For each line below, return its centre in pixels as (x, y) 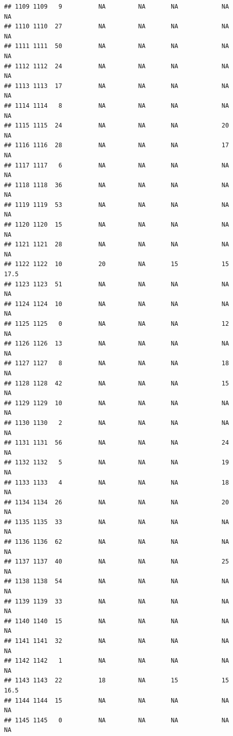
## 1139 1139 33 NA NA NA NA (116, 601)
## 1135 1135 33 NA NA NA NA (116, 522)
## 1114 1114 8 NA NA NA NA (116, 105)
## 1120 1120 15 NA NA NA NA (116, 225)
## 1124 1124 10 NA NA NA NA (116, 304)
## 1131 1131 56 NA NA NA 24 (116, 443)
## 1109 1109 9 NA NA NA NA (116, 7)
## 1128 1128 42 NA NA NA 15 (116, 383)
